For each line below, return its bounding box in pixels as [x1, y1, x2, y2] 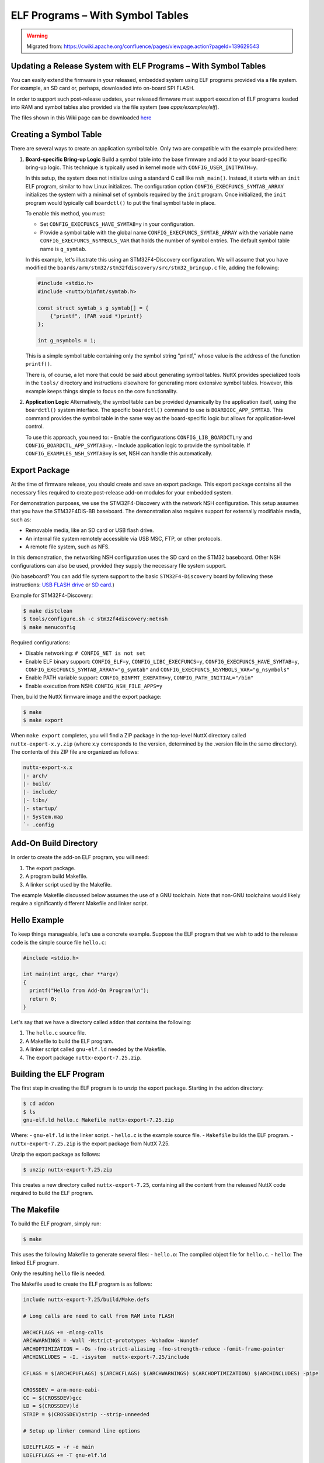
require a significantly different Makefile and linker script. [11, 900, 148, 907]
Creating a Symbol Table [11, 129, 102, 140]
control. [25, 423, 44, 430]
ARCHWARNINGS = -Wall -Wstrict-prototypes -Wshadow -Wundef [23, 1337, 199, 1344]
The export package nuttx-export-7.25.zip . [25, 1054, 142, 1061]
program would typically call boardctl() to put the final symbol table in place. [25, 199, 216, 206]
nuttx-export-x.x [23, 764, 73, 771]
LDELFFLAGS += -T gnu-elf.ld [23, 1452, 107, 1458]
